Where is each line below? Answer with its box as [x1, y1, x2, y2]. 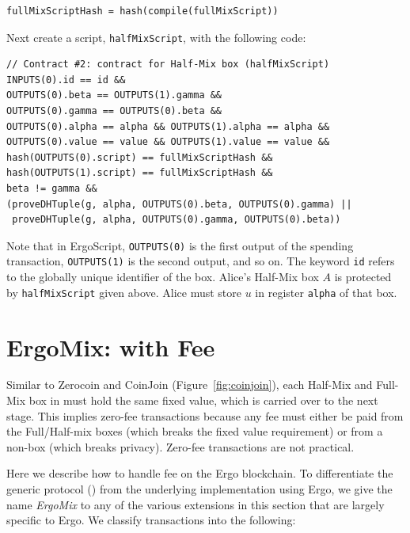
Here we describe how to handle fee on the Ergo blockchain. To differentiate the [6, 465, 393, 482]
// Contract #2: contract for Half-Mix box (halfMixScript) [6, 59, 330, 70]
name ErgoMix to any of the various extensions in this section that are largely [6, 496, 385, 512]
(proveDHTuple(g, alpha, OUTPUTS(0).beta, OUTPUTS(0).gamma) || [6, 198, 352, 210]
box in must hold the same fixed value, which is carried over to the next [28, 392, 378, 409]
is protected [334, 268, 392, 285]
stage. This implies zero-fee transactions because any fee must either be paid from [6, 407, 404, 424]
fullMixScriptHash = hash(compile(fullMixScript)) [6, 6, 279, 17]
